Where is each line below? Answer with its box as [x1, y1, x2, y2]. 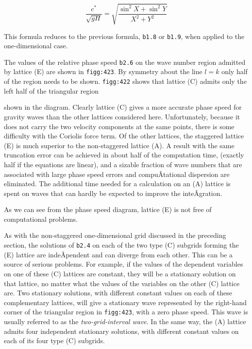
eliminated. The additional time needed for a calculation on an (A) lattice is [4, 178, 231, 189]
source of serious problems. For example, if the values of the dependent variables [4, 259, 243, 269]
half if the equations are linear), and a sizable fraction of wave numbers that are [4, 159, 242, 169]
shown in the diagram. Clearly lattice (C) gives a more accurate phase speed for [4, 102, 242, 112]
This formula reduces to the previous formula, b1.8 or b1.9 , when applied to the [4, 31, 245, 41]
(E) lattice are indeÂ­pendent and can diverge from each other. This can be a [4, 249, 233, 259]
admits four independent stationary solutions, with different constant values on [4, 326, 239, 336]
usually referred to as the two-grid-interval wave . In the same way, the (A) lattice [4, 316, 246, 326]
